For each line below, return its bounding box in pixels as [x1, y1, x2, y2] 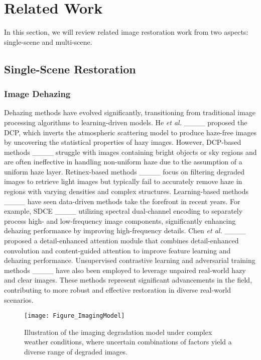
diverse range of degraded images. [24, 346, 127, 357]
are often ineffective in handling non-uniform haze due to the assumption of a [4, 156, 242, 167]
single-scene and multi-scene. [4, 36, 92, 47]
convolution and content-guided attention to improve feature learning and [4, 245, 231, 255]
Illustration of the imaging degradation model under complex [24, 326, 212, 337]
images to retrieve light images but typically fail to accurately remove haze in [4, 176, 242, 187]
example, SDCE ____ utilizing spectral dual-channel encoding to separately [4, 206, 243, 216]
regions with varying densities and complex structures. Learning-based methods [4, 186, 249, 197]
